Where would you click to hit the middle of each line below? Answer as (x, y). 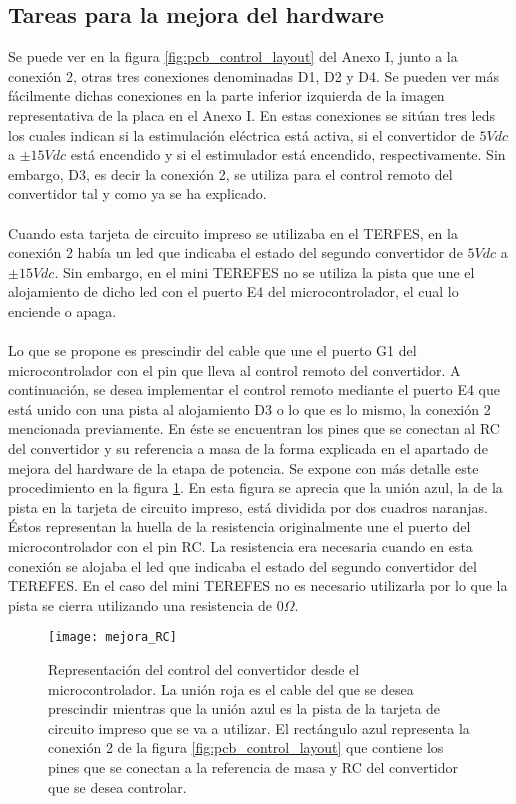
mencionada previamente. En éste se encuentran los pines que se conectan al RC (254, 428)
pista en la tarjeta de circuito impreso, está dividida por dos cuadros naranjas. (248, 506)
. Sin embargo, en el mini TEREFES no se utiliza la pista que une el (264, 271)
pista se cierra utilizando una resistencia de (140, 604)
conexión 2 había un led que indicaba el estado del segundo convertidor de (235, 252)
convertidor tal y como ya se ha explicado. (137, 193)
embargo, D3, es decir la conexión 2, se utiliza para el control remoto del (230, 173)
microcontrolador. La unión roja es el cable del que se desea (231, 688)
